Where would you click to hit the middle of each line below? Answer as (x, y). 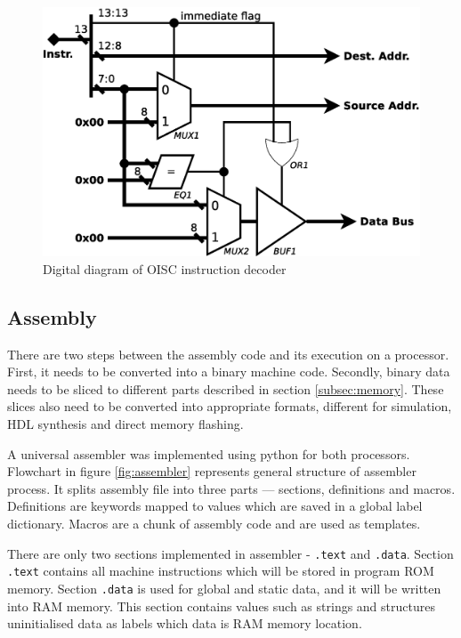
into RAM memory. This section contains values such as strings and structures (221, 606)
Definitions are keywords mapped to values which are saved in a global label (215, 506)
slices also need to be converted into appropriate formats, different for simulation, (230, 406)
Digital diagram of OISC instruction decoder (165, 268)
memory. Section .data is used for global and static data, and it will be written (224, 588)
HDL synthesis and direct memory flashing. (125, 424)
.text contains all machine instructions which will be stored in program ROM (221, 571)
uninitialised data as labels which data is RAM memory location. (185, 623)
